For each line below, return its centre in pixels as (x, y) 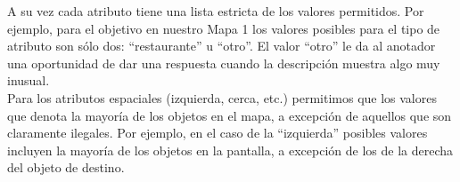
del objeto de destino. (66, 167)
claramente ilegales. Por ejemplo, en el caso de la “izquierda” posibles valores (218, 133)
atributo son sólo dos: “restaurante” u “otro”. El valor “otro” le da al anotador (222, 46)
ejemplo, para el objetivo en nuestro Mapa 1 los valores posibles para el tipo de (224, 28)
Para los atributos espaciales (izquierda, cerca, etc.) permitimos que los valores (222, 97)
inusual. (29, 80)
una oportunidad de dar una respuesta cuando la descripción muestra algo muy (224, 63)
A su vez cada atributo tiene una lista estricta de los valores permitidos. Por (216, 11)
